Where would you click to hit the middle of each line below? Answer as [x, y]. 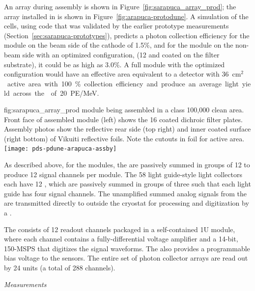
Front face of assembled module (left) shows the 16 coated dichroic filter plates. [123, 119]
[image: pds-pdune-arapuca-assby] [60, 149]
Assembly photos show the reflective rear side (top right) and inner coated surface [127, 129]
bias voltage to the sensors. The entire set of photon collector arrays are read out [126, 258]
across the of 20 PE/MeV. [56, 93]
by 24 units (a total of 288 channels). [60, 267]
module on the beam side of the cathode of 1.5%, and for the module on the [119, 45]
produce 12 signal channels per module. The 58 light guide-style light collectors [123, 174]
